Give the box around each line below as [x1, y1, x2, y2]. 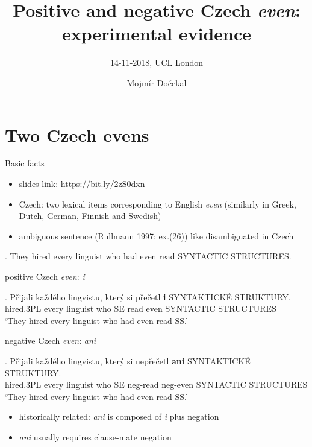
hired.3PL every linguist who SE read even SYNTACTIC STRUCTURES [5, 302, 276, 315]
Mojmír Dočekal [126, 76, 187, 89]
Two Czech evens [5, 122, 149, 147]
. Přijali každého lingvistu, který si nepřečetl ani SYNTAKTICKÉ [5, 354, 251, 367]
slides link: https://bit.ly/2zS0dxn [19, 177, 145, 190]
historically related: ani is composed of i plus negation [19, 410, 219, 423]
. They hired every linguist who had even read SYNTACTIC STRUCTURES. [5, 250, 292, 262]
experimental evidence [61, 21, 252, 46]
